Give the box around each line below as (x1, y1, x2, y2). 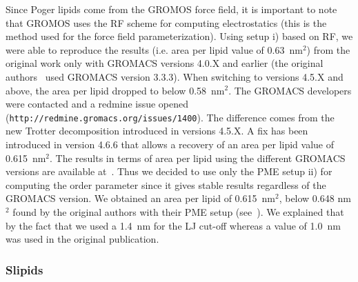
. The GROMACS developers (228, 83, 352, 97)
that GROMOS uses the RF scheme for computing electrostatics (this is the (6, 15, 327, 30)
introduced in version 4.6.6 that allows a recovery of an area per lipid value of (6, 137, 335, 151)
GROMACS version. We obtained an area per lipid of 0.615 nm (6, 191, 275, 205)
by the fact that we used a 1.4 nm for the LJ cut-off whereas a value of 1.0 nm (6, 218, 341, 232)
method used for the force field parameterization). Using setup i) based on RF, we (6, 29, 353, 43)
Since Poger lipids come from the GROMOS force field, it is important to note (6, 2, 337, 16)
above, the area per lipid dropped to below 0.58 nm (6, 83, 225, 97)
